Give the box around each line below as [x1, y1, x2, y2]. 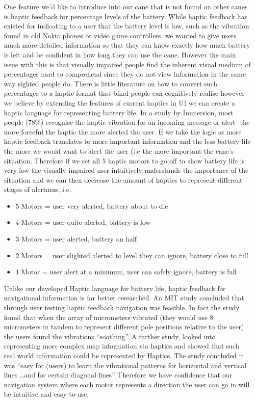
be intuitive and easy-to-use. [4, 389, 89, 399]
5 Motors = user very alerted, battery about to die [15, 200, 168, 211]
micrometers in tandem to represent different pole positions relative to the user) [4, 322, 244, 332]
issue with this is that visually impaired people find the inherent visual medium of [4, 59, 251, 69]
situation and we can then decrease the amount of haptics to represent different [4, 174, 243, 185]
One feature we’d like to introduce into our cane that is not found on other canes [4, 1, 248, 11]
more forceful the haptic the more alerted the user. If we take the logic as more [4, 126, 242, 136]
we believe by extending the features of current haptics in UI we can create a [4, 97, 235, 107]
